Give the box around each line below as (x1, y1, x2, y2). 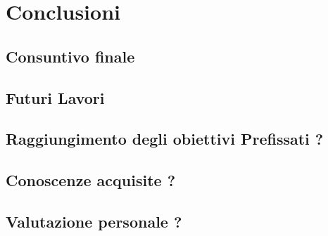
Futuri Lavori (6, 86, 105, 108)
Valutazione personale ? (6, 210, 182, 232)
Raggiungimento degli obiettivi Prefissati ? (6, 128, 324, 150)
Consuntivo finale (6, 45, 135, 67)
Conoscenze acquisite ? (6, 169, 176, 191)
